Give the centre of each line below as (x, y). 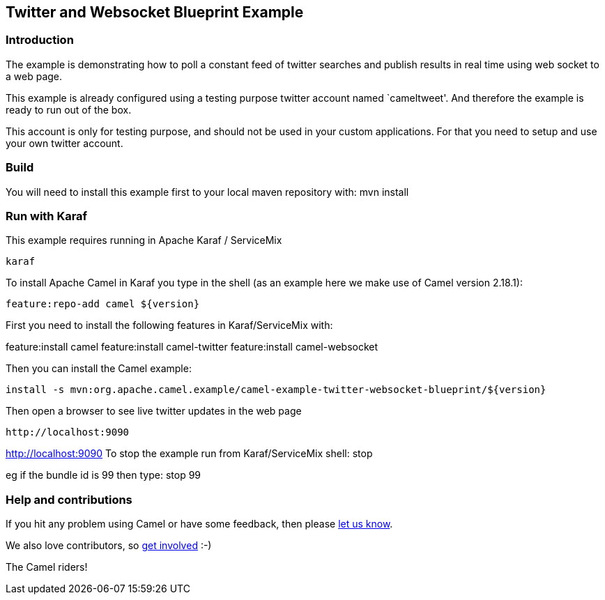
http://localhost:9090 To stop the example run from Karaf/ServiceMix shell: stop (189, 454)
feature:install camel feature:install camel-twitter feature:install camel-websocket (192, 347)
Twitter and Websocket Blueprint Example (155, 12)
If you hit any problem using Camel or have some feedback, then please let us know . (199, 524)
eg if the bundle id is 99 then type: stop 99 (104, 475)
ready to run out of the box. (69, 109)
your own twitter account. (64, 143)
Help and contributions (69, 499)
